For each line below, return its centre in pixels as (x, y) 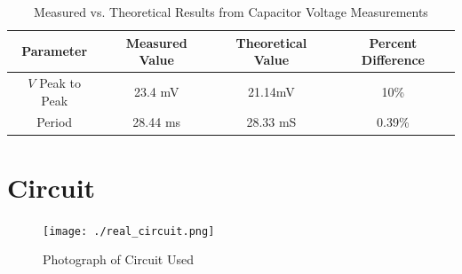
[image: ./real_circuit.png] (129, 231)
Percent (393, 42)
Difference (393, 60)
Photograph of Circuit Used (118, 259)
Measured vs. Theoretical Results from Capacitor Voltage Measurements (231, 12)
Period (55, 122)
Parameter (55, 51)
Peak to (60, 83)
